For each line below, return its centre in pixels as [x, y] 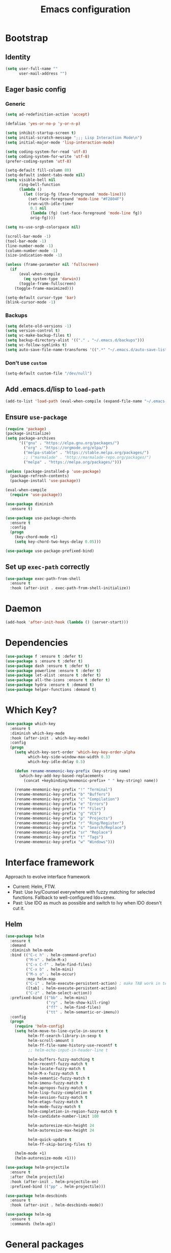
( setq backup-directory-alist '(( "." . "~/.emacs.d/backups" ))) [75, 340]
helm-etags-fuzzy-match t [55, 1102]
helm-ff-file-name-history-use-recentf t [72, 1045]
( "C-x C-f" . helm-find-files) [59, 964]
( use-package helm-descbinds [36, 1196]
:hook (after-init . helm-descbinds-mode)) [56, 1205]
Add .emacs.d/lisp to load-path [55, 389]
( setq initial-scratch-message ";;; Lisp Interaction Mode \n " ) [74, 138]
